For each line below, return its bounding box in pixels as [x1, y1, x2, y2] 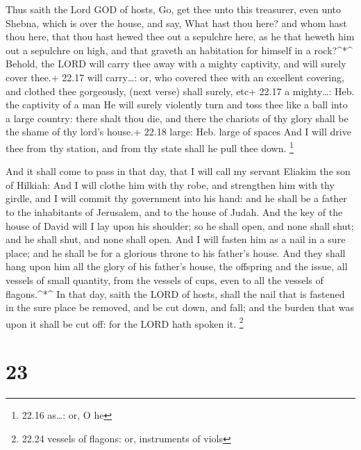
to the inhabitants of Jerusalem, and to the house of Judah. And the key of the [6, 204, 343, 219]
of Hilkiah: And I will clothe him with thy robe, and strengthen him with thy [6, 177, 335, 192]
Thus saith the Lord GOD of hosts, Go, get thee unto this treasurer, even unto [6, 2, 342, 16]
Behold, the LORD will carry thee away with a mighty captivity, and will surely [6, 56, 346, 71]
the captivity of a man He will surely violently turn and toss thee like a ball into [6, 97, 348, 112]
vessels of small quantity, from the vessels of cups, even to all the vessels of [6, 272, 324, 287]
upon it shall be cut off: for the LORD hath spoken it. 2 [6, 314, 244, 331]
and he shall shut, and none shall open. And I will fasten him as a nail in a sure [6, 232, 346, 247]
